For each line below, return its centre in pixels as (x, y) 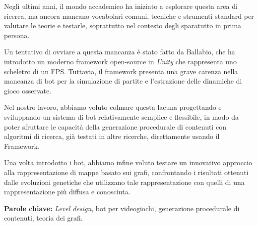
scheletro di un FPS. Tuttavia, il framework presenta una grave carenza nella (121, 71)
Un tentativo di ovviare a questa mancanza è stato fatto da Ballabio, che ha (120, 52)
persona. (17, 35)
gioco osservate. (28, 90)
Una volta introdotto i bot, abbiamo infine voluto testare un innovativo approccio (128, 162)
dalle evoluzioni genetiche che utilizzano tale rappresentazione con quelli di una (124, 182)
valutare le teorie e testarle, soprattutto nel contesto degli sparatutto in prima (123, 25)
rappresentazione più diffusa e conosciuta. (67, 192)
